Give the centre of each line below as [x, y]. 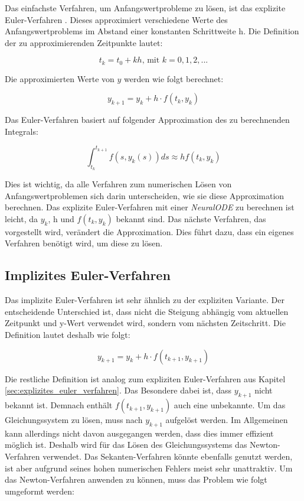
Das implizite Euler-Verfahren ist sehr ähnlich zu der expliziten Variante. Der [145, 300]
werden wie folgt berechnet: [174, 78]
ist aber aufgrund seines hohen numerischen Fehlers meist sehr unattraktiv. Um [149, 468]
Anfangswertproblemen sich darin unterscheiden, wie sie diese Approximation [145, 195]
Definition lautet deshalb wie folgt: [68, 335]
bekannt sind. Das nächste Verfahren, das [191, 218]
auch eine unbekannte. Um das [230, 405]
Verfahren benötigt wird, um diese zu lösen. [84, 243]
